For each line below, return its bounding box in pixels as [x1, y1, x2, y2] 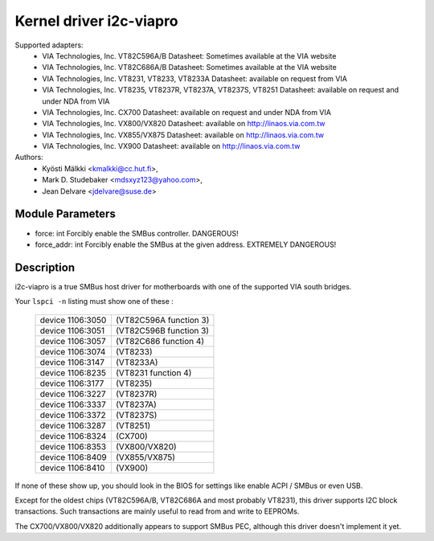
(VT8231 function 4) [115, 367, 192, 378]
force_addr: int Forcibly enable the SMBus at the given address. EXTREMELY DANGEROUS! [35, 240, 337, 249]
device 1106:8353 [39, 441, 107, 452]
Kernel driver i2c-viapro [14, 12, 178, 30]
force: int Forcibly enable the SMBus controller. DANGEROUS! [35, 228, 239, 238]
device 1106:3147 [39, 356, 104, 367]
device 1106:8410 [39, 462, 105, 473]
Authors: [14, 153, 43, 162]
